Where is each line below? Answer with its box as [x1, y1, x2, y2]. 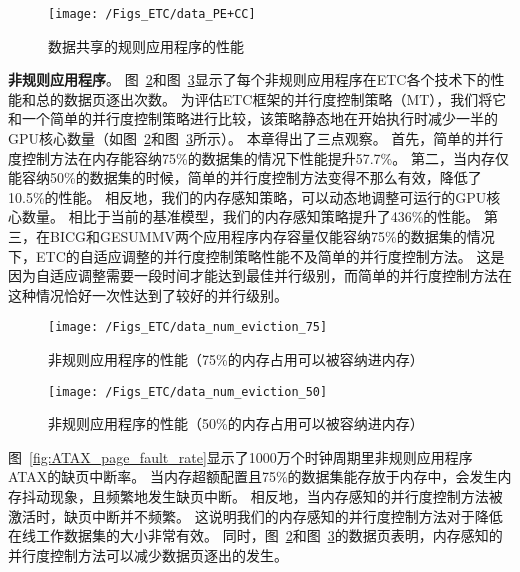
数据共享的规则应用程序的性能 [48, 35, 244, 56]
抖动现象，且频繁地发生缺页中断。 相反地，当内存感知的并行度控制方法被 [21, 486, 503, 507]
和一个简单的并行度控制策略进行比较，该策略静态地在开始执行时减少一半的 [8, 108, 498, 129]
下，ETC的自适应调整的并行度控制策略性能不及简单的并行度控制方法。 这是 [8, 245, 505, 266]
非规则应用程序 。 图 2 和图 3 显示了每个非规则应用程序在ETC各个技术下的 [8, 69, 491, 90]
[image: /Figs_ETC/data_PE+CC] [48, 7, 256, 21]
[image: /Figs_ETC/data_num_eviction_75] [48, 320, 328, 335]
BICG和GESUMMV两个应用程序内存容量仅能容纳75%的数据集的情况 [49, 226, 495, 246]
